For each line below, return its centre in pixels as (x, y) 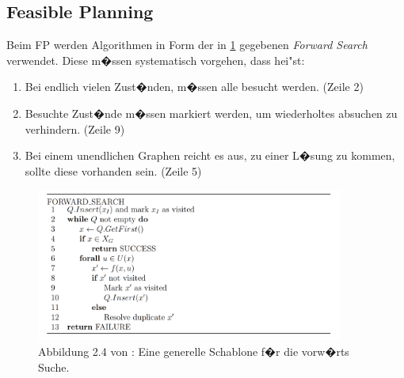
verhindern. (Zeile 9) (75, 129)
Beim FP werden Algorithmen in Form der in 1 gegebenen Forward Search (187, 45)
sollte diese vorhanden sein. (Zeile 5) (113, 170)
